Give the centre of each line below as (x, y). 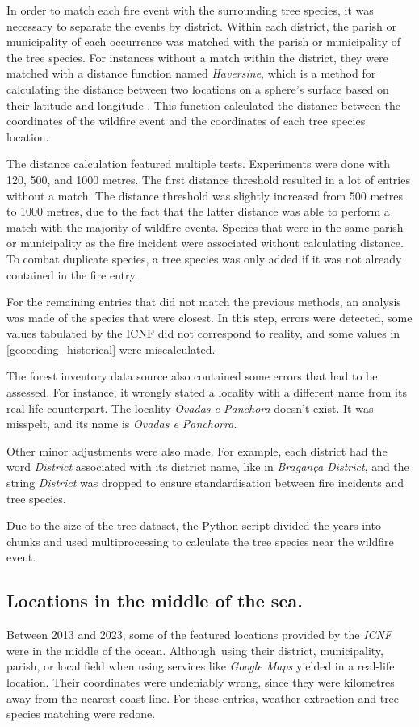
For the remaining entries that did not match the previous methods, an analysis (204, 302)
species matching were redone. (81, 714)
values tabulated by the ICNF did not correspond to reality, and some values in (203, 333)
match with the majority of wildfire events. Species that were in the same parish (205, 227)
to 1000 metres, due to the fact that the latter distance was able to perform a (198, 211)
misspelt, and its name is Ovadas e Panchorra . (122, 424)
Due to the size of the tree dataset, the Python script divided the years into (194, 525)
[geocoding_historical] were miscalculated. (111, 349)
